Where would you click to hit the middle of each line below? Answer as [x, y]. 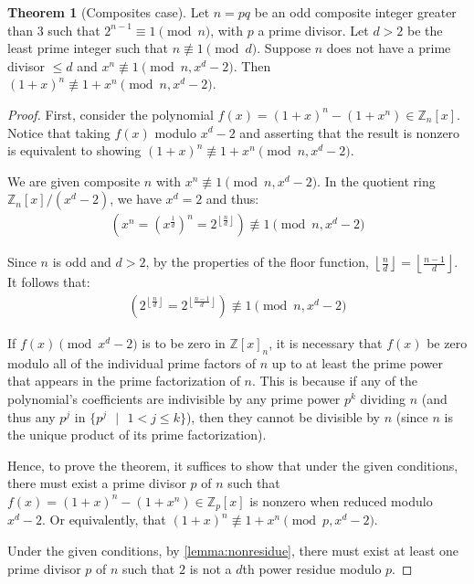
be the [425, 30]
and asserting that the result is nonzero [350, 132]
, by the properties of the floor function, [257, 262]
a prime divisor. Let [313, 30]
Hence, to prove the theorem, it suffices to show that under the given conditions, [233, 465]
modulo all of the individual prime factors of [132, 362]
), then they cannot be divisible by [283, 416]
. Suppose [284, 48]
